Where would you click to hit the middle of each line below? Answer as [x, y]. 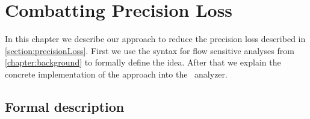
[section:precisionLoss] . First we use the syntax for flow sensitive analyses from [150, 50]
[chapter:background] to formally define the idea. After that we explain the [143, 62]
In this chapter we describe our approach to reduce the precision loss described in [155, 39]
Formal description [65, 106]
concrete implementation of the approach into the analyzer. [116, 74]
